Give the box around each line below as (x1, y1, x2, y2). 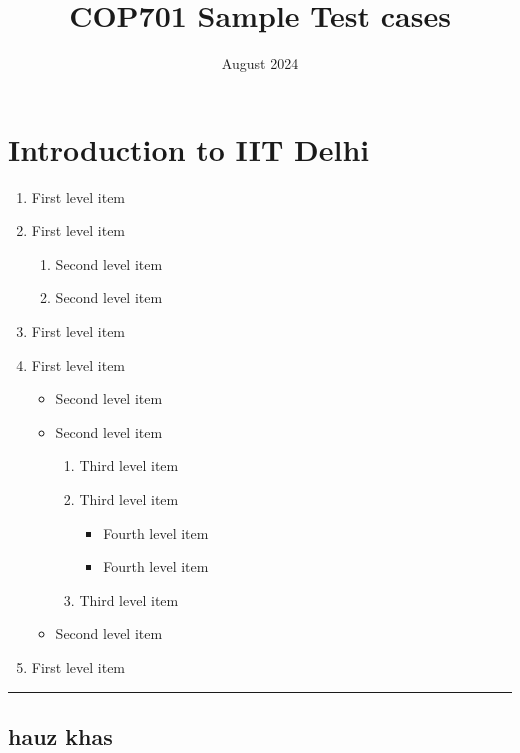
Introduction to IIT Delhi (8, 128, 370, 169)
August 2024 (221, 53, 299, 74)
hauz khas (8, 720, 113, 751)
